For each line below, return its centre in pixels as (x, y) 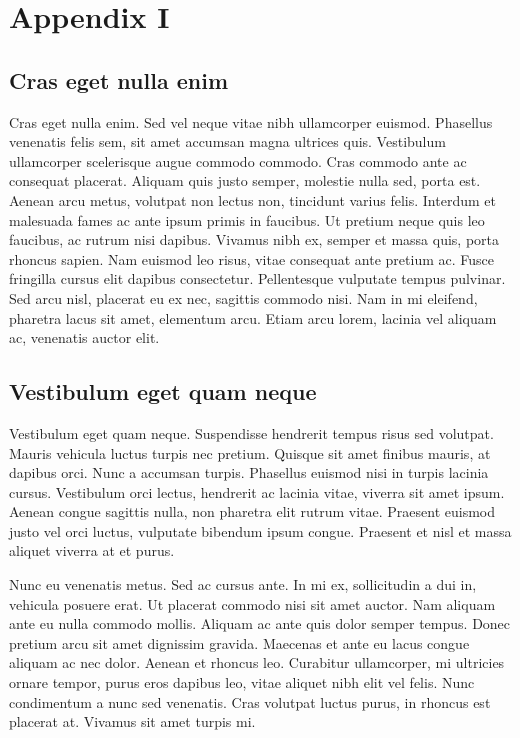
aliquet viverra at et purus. (92, 550)
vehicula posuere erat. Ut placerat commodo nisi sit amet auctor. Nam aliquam (252, 603)
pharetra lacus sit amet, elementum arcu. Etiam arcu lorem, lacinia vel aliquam (253, 317)
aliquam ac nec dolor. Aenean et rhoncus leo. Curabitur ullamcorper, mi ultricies (257, 662)
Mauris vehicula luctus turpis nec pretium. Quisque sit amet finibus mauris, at (250, 452)
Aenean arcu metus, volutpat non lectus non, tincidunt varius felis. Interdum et (252, 199)
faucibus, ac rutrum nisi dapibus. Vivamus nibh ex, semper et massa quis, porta (254, 239)
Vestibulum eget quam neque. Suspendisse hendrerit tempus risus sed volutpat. (251, 432)
